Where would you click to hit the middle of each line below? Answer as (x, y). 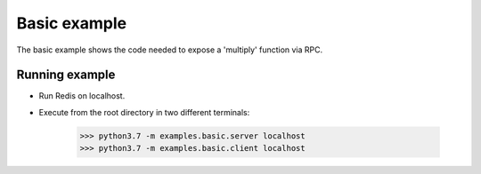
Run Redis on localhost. (82, 96)
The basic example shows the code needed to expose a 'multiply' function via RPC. (170, 50)
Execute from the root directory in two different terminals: (144, 112)
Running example (66, 75)
